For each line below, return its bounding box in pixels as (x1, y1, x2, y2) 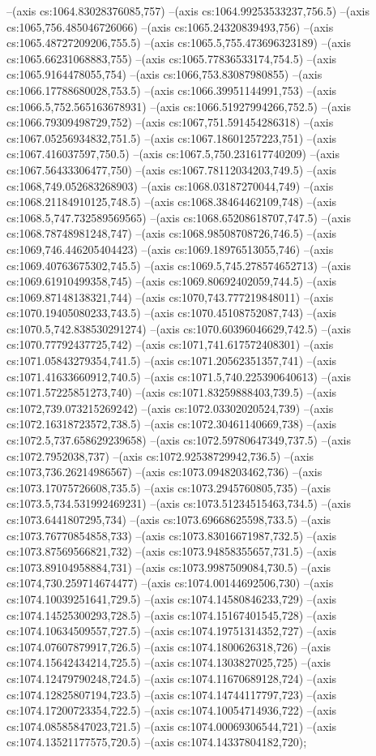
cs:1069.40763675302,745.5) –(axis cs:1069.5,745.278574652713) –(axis (6, 256, 351, 273)
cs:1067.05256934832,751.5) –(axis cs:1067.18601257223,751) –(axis (6, 129, 337, 146)
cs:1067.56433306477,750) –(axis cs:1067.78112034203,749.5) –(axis (6, 161, 337, 178)
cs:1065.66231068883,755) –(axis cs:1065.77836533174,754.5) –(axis (6, 49, 337, 67)
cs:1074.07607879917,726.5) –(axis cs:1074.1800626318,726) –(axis (6, 638, 331, 655)
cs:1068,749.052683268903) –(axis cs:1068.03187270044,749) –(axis (6, 177, 334, 194)
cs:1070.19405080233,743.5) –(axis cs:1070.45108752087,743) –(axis (6, 304, 337, 321)
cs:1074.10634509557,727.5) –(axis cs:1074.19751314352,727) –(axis (6, 622, 337, 639)
